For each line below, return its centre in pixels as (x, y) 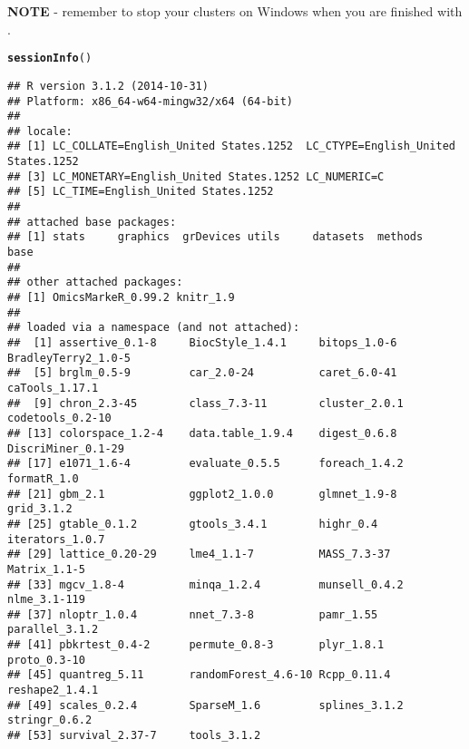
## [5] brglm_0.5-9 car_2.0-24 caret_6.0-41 (202, 373)
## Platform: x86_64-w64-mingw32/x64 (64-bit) (150, 101)
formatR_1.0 (43, 478)
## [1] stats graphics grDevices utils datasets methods (215, 237)
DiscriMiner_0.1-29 (66, 448)
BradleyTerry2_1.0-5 (69, 358)
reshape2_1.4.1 (53, 691)
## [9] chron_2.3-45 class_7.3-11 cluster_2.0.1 (205, 403)
